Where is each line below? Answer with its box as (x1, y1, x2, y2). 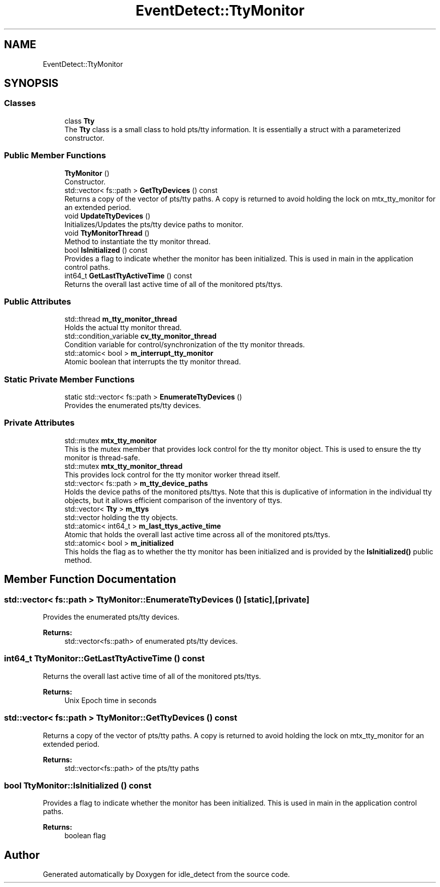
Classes (4, 98, 36, 109)
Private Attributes (4, 418, 75, 428)
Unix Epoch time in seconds (64, 696, 157, 705)
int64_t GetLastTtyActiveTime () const (64, 271, 192, 280)
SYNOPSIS (4, 77, 59, 90)
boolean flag (64, 831, 106, 840)
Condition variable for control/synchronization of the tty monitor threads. (64, 340, 305, 349)
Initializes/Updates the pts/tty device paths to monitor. (64, 220, 244, 229)
